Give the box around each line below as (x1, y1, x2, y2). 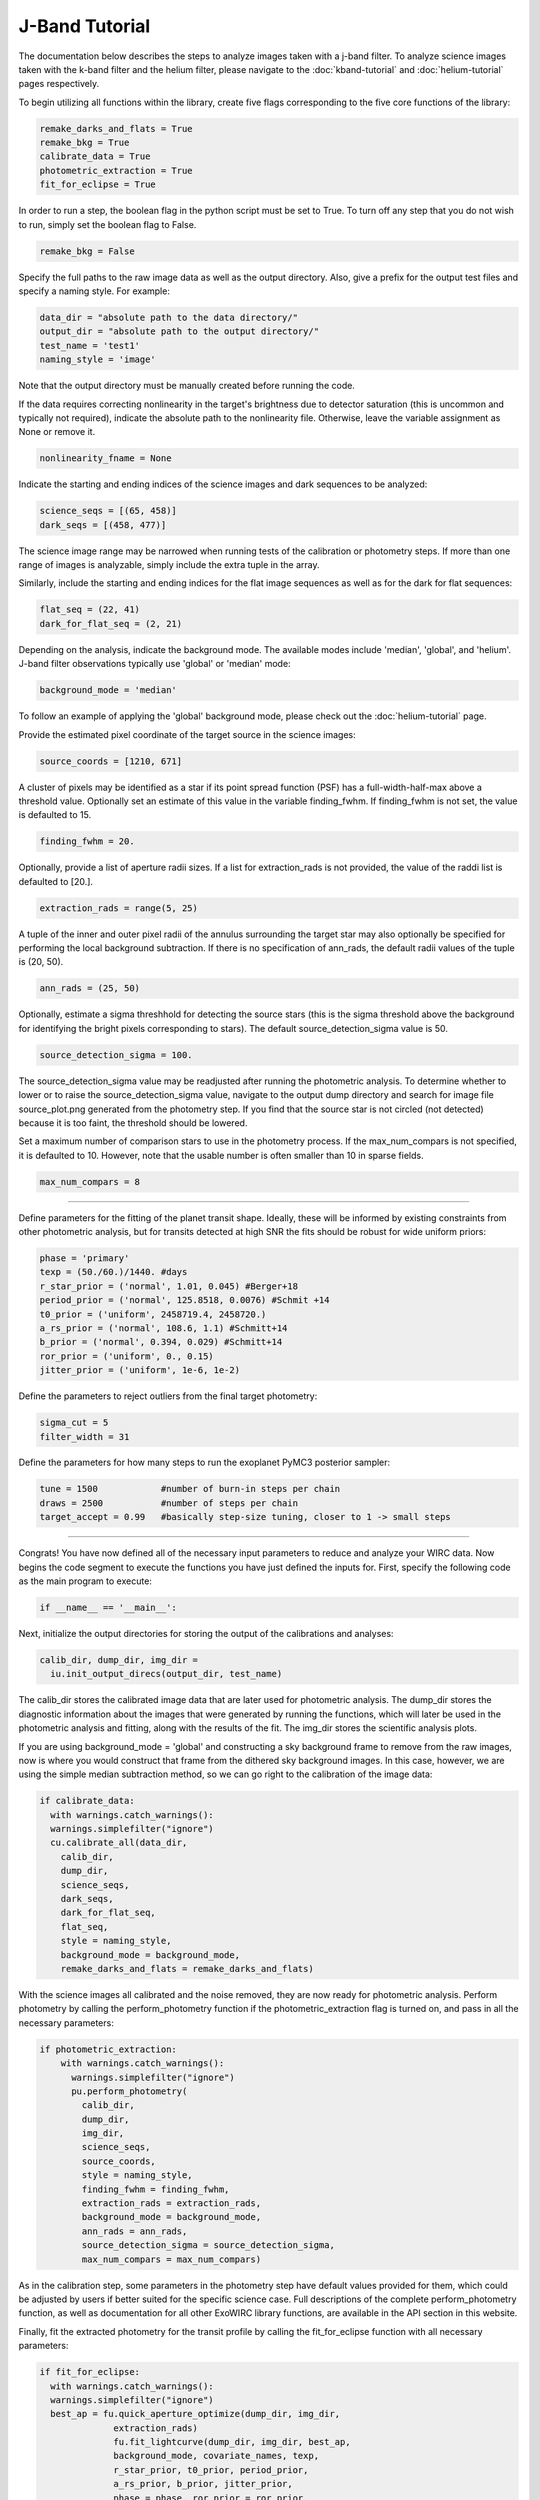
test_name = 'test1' (39, 340, 140, 351)
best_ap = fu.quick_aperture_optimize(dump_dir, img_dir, (50, 2408, 341, 2420)
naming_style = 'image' (39, 354, 157, 365)
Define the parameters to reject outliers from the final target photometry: (18, 1390, 318, 1402)
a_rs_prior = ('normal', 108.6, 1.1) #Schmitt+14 (39, 1322, 288, 1334)
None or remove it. (18, 426, 96, 438)
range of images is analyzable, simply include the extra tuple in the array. (18, 559, 320, 571)
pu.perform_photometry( (71, 2085, 188, 2097)
